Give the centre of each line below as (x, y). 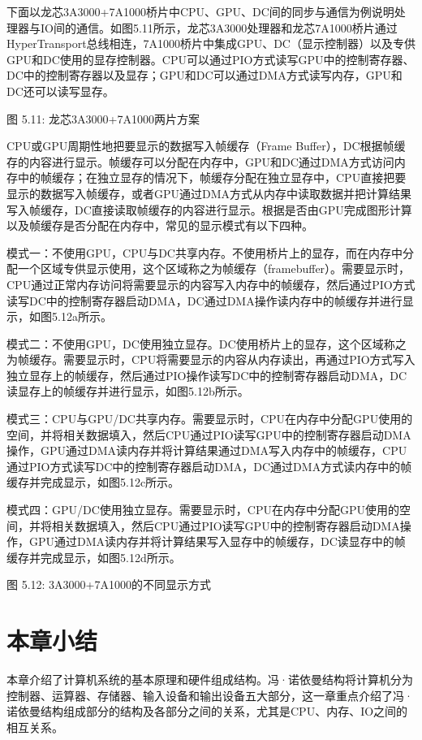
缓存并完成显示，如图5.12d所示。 (94, 557)
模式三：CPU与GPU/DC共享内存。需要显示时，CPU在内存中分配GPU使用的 (210, 419)
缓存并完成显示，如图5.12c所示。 (93, 482)
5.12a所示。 (82, 316)
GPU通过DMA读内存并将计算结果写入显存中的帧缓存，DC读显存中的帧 (217, 541)
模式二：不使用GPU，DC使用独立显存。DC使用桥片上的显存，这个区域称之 (207, 343)
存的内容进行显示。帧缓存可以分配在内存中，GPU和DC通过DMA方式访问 (200, 161)
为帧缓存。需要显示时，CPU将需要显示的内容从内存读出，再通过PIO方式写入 (211, 359)
